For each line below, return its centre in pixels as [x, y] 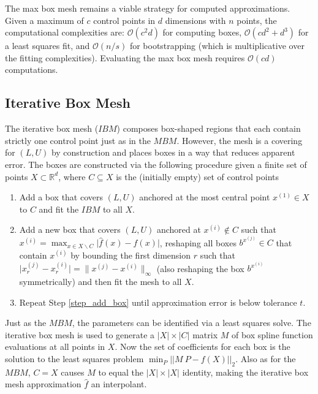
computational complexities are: [65, 32]
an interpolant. [119, 384]
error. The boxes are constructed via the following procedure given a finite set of [156, 164]
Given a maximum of [44, 20]
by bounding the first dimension [131, 255]
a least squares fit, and [47, 46]
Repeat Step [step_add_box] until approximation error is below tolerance [158, 302]
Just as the [26, 323]
